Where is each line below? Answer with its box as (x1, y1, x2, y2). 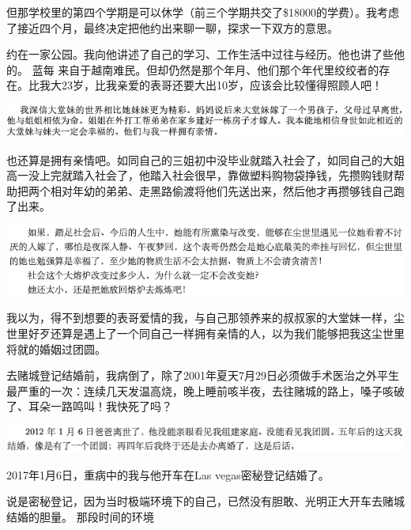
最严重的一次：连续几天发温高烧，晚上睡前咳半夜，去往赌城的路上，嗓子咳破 (6, 382, 405, 399)
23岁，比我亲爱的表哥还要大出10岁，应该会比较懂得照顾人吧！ (61, 77, 383, 93)
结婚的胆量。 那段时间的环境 (6, 508, 154, 524)
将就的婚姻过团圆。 (6, 340, 106, 357)
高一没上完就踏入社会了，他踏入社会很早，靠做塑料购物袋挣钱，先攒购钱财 (6, 167, 394, 184)
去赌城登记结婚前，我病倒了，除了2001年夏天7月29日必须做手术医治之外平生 (6, 367, 399, 384)
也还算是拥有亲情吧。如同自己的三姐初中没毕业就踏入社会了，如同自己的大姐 (6, 151, 405, 168)
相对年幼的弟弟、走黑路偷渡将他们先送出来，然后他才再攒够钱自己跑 (50, 182, 405, 199)
